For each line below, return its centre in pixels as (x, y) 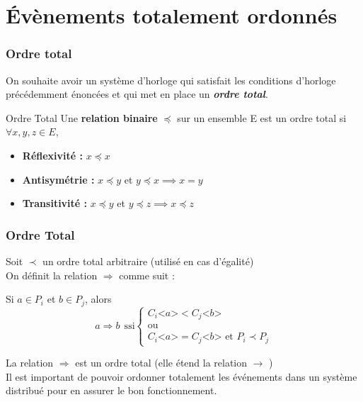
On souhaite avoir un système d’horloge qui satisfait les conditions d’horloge (171, 80)
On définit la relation (52, 275)
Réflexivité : (52, 155)
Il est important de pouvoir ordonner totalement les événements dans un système (181, 376)
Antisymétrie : (58, 179)
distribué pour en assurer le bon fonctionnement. (111, 390)
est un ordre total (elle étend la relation (161, 363)
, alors (98, 299)
